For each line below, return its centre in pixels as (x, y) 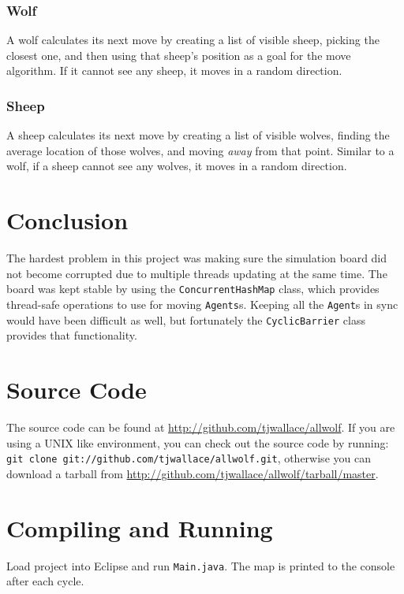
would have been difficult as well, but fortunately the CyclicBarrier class (186, 319)
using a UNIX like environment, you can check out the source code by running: (198, 442)
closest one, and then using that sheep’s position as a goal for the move (179, 55)
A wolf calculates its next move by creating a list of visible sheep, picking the (193, 40)
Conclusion (67, 220)
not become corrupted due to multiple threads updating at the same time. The (197, 273)
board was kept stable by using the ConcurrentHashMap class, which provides (193, 289)
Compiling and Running (140, 527)
